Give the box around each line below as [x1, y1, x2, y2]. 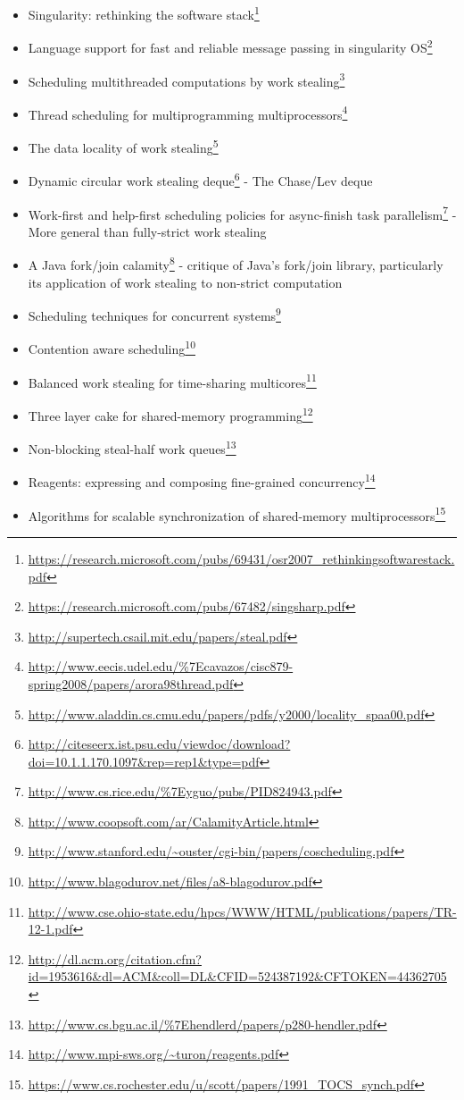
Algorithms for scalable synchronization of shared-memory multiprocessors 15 [28, 503, 446, 525]
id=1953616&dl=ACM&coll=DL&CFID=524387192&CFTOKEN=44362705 [28, 967, 447, 986]
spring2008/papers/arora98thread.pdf [28, 674, 234, 693]
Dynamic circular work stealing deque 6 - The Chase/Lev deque [28, 169, 373, 189]
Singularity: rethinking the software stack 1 [28, 3, 260, 23]
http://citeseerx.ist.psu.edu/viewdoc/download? [28, 735, 291, 753]
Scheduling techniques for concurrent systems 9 [28, 304, 281, 324]
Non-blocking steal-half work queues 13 [28, 437, 236, 458]
